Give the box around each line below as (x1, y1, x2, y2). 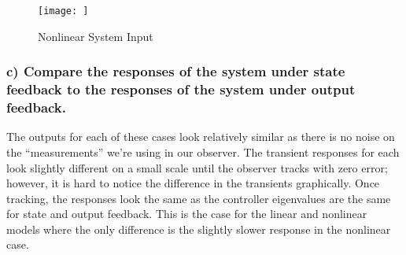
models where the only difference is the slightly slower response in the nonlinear (6, 220, 391, 237)
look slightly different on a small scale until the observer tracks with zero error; (6, 159, 388, 176)
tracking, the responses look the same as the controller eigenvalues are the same (6, 190, 391, 206)
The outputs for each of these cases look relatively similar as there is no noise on (6, 128, 395, 145)
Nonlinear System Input (38, 28, 153, 44)
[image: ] (38, 6, 89, 17)
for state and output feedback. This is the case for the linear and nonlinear (6, 205, 367, 222)
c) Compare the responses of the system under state (6, 61, 345, 81)
